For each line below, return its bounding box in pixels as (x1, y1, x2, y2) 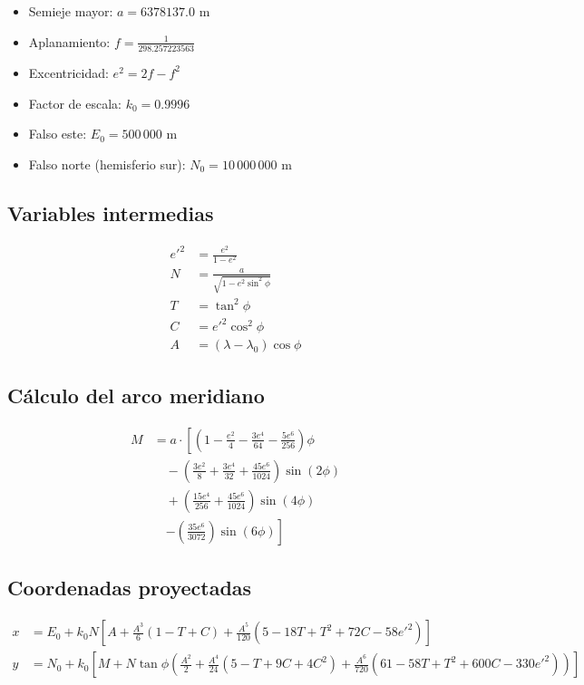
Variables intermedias (7, 198, 214, 227)
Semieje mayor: (28, 2, 113, 20)
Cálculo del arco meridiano (7, 381, 265, 409)
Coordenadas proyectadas (7, 574, 252, 602)
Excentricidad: (28, 63, 109, 82)
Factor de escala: (28, 93, 122, 112)
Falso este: (28, 124, 87, 143)
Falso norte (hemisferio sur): (28, 154, 186, 173)
